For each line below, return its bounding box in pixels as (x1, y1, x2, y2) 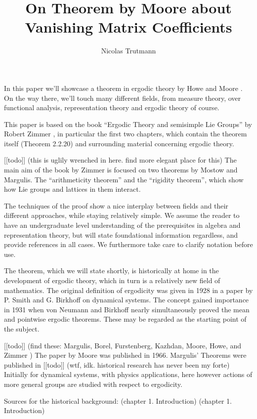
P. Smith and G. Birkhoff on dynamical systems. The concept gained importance (4, 294, 249, 305)
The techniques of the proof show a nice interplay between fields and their (4, 200, 228, 210)
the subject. (4, 323, 40, 334)
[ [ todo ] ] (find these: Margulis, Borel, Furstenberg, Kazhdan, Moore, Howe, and (4, 340, 242, 350)
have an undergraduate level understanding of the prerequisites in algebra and (4, 220, 241, 230)
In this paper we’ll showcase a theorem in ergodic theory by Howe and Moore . (4, 83, 243, 93)
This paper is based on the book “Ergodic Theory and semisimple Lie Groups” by (4, 119, 252, 129)
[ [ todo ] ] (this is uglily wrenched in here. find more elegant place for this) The (4, 155, 237, 165)
